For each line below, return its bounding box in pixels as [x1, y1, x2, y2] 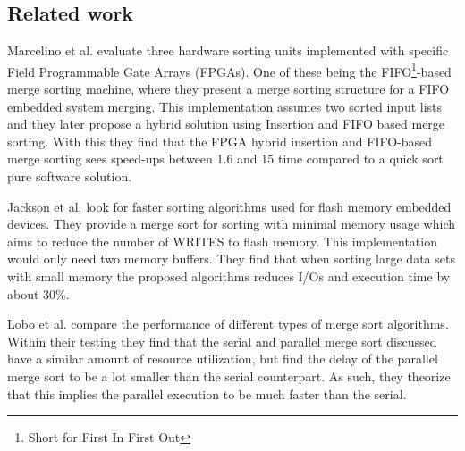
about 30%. [7, 284, 70, 303]
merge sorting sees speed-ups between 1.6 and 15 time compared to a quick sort [7, 149, 444, 168]
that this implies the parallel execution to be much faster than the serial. [7, 384, 407, 403]
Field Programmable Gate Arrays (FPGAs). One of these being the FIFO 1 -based [7, 59, 452, 80]
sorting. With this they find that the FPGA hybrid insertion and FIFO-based [7, 131, 433, 150]
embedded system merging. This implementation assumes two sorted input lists [7, 96, 443, 115]
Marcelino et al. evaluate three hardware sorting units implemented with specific [7, 41, 449, 60]
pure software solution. [7, 167, 132, 186]
